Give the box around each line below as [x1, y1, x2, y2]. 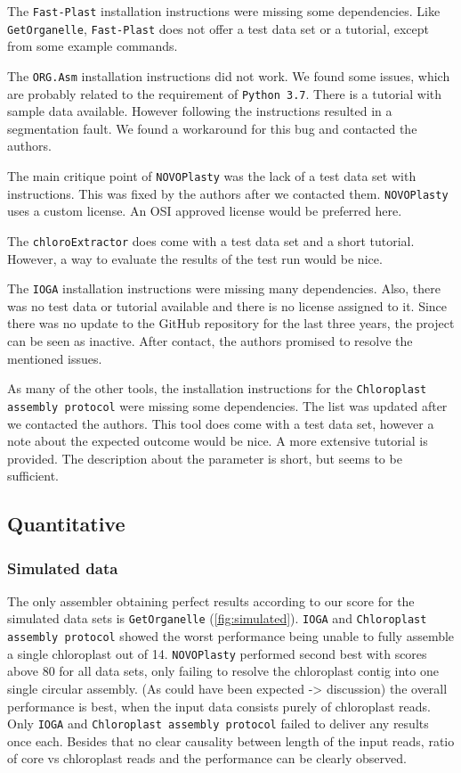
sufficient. [7, 466, 60, 485]
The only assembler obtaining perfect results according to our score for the [7, 591, 415, 610]
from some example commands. [7, 37, 178, 55]
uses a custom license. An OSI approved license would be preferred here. [7, 201, 402, 220]
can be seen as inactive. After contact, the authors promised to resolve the [7, 332, 413, 349]
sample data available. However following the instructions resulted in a [7, 102, 392, 120]
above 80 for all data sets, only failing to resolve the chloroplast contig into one [7, 662, 439, 680]
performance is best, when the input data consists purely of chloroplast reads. [7, 696, 431, 715]
